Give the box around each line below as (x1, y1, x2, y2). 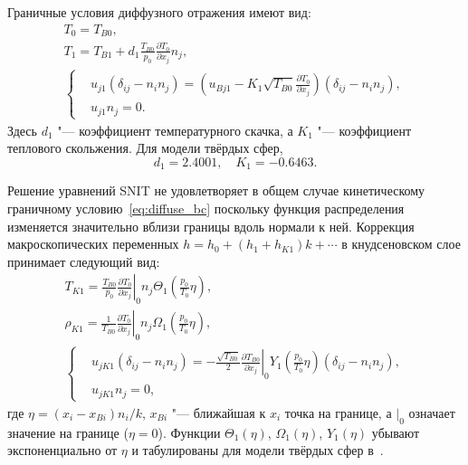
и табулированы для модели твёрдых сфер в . (131, 441, 384, 460)
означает (408, 403, 455, 422)
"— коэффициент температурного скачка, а (57, 120, 293, 139)
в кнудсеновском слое (341, 234, 461, 253)
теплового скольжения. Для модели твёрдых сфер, (7, 138, 283, 157)
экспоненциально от (7, 441, 118, 460)
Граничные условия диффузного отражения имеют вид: (7, 3, 311, 21)
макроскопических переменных (7, 234, 179, 253)
